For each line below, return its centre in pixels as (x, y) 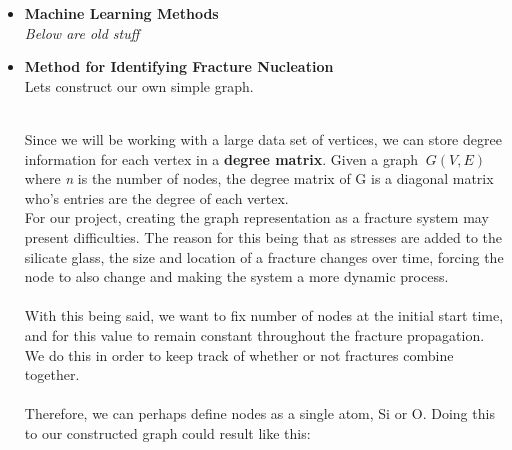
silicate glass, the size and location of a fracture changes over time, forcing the (264, 256)
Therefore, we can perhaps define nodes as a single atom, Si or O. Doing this (259, 413)
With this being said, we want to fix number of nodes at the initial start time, (264, 315)
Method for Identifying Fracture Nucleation (179, 66)
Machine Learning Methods (121, 13)
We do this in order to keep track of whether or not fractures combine (239, 354)
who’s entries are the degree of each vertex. (156, 197)
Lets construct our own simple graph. (139, 85)
